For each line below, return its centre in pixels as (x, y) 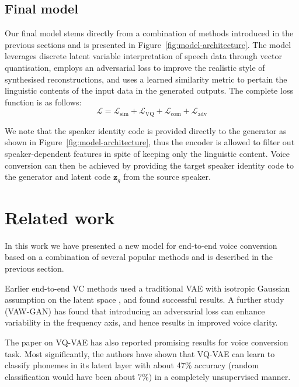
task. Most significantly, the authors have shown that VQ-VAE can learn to (140, 353)
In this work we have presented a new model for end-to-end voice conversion (141, 245)
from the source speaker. (167, 177)
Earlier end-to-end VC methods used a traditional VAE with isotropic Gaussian (147, 288)
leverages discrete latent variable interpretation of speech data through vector (143, 56)
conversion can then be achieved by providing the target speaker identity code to (149, 165)
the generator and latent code (58, 177)
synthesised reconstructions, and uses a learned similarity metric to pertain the (146, 79)
